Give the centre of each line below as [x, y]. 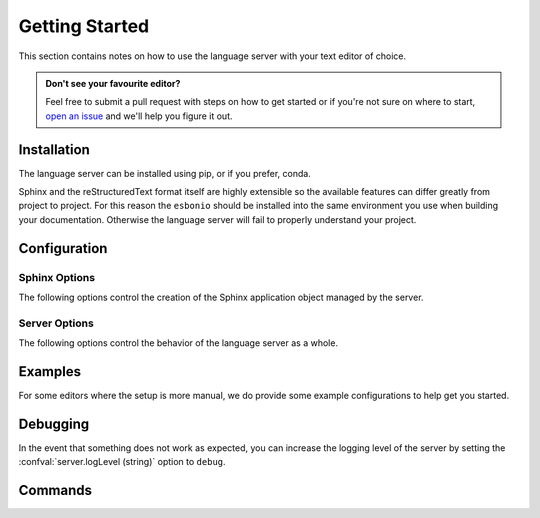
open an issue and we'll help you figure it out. [139, 116]
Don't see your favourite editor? [113, 83]
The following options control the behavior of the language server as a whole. [178, 343]
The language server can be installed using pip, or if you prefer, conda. [165, 173]
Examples [50, 371]
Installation [54, 149]
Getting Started [84, 26]
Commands [55, 490]
